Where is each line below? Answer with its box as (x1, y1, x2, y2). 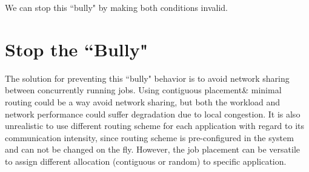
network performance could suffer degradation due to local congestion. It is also (5, 107, 301, 120)
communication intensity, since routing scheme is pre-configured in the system (5, 131, 294, 144)
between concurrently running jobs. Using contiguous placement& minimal (5, 84, 282, 96)
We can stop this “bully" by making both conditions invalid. (5, 1, 228, 13)
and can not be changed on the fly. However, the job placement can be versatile (5, 143, 301, 156)
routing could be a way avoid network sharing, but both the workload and (5, 95, 281, 108)
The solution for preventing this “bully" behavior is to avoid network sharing (5, 71, 290, 84)
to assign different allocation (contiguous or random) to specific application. (5, 154, 287, 167)
